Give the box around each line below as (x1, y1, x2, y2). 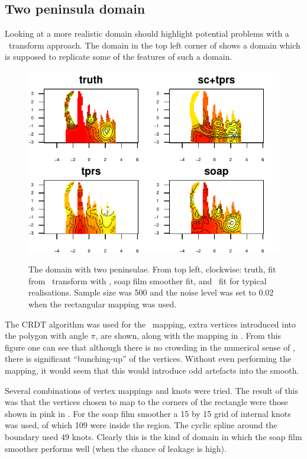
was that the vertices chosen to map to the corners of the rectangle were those (5, 396, 288, 408)
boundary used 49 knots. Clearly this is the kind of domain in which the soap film (5, 430, 302, 442)
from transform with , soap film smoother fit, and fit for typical (28, 274, 267, 287)
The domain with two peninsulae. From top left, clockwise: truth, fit (28, 263, 276, 275)
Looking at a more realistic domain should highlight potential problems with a (5, 27, 289, 40)
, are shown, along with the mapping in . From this (95, 329, 281, 342)
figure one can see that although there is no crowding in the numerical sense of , (5, 341, 295, 353)
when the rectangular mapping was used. (28, 298, 177, 310)
